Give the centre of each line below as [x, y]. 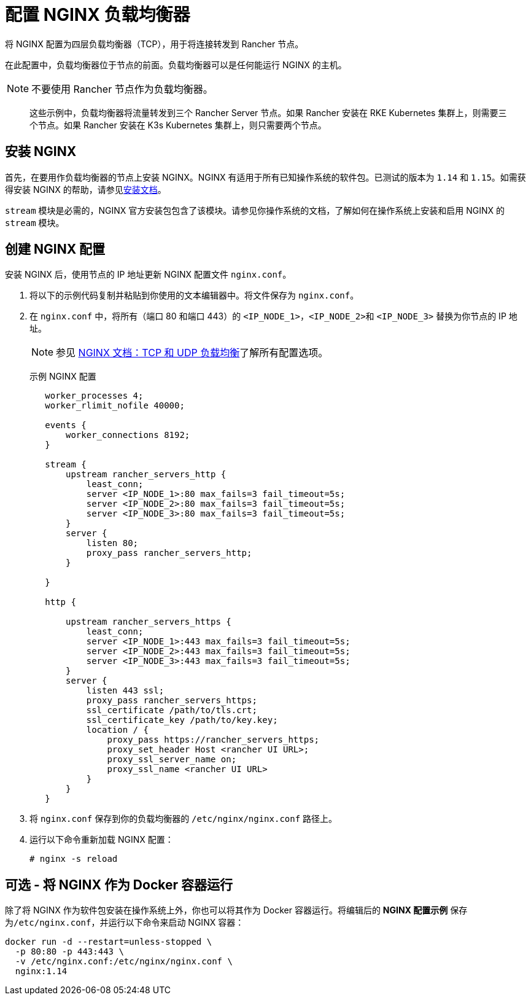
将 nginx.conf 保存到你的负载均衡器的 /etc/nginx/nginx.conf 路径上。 [184, 819]
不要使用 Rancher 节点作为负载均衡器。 [122, 89]
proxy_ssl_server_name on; [172, 760]
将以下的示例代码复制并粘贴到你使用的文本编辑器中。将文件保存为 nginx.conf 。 [194, 295]
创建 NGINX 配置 [55, 249]
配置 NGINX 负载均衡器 [98, 15]
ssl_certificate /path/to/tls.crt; [172, 710]
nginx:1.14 [41, 971]
